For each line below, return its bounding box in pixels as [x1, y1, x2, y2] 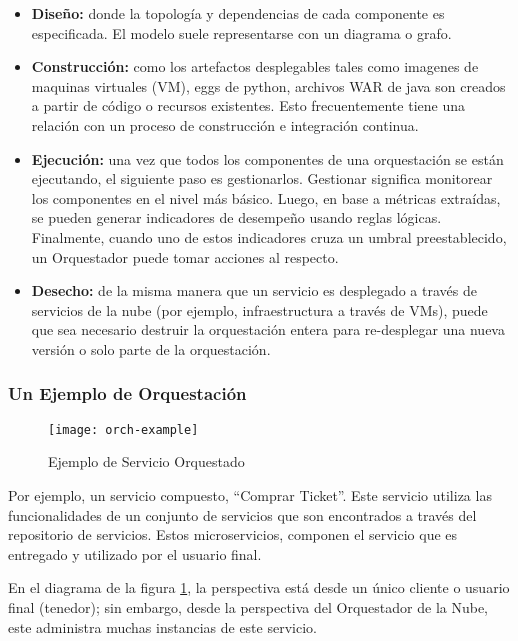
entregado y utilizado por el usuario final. [8, 543, 262, 564]
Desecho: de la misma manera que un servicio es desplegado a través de [31, 280, 477, 301]
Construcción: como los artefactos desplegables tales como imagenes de [31, 56, 479, 77]
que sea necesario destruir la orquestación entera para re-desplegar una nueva [31, 319, 505, 340]
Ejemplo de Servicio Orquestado [48, 451, 245, 472]
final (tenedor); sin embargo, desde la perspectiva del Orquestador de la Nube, [8, 596, 489, 617]
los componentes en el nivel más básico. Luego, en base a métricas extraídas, [31, 187, 501, 208]
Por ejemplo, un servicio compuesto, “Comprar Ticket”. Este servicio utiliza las [8, 484, 492, 505]
